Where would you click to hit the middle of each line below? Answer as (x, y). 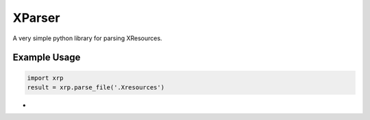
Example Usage (47, 58)
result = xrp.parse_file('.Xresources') (96, 87)
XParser (36, 18)
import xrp (45, 78)
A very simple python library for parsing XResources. (87, 38)
